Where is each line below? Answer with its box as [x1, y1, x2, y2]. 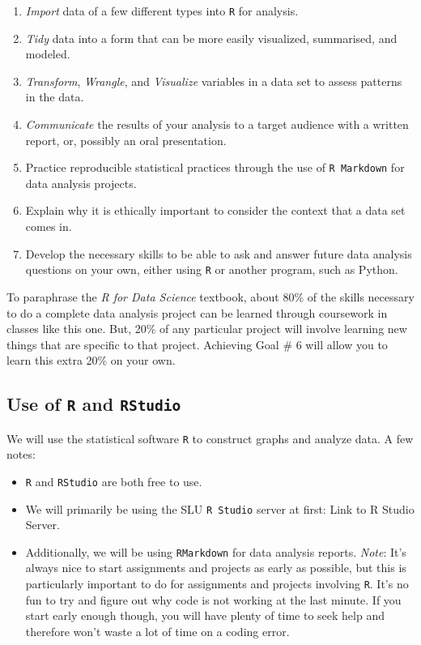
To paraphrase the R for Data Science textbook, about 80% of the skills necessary [6, 288, 415, 305]
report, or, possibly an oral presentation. [25, 131, 227, 148]
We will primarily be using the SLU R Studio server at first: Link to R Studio [25, 500, 415, 517]
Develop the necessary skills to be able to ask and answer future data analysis [25, 245, 412, 262]
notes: [6, 446, 36, 463]
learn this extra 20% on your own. [6, 352, 176, 369]
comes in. [25, 218, 72, 235]
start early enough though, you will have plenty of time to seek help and [25, 607, 385, 624]
